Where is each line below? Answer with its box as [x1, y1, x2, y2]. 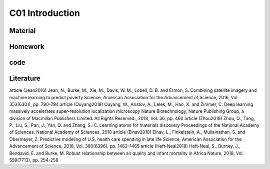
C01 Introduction [9, 7, 80, 18]
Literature [9, 74, 41, 83]
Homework [9, 42, 44, 51]
